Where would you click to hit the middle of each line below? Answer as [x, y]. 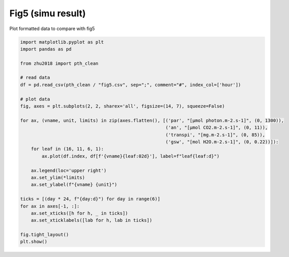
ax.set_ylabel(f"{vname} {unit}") [74, 185]
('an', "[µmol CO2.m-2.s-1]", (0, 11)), [216, 128]
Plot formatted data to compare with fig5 [52, 29]
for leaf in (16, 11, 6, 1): [67, 149]
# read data [35, 78]
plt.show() [34, 242]
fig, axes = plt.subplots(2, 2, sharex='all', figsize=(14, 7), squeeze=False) [123, 106]
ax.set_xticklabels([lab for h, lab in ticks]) [92, 220]
